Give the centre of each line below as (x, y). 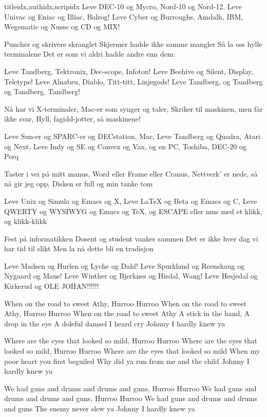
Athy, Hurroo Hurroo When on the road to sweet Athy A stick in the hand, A (127, 313)
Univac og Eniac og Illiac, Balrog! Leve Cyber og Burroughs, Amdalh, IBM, (124, 16)
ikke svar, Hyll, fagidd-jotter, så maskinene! (72, 119)
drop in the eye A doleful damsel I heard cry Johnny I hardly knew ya (115, 323)
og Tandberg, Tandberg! (42, 91)
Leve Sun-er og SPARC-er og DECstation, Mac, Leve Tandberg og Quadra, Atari (132, 136)
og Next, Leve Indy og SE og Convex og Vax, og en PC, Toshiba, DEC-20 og (125, 146)
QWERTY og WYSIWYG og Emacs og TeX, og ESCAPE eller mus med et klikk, (133, 211)
